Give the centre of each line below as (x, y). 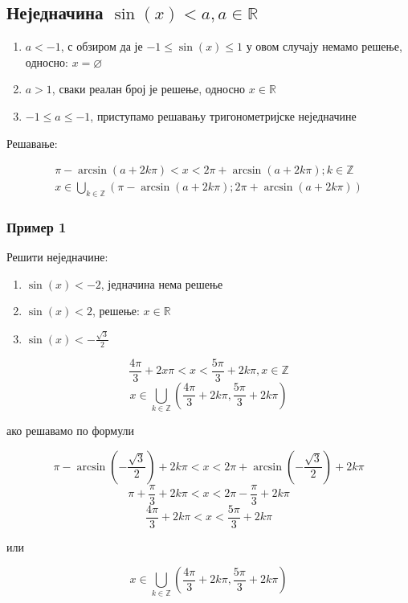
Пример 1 (37, 226)
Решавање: (32, 143)
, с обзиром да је (102, 46)
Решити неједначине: (57, 257)
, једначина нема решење (162, 283)
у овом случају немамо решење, (324, 46)
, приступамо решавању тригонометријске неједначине (223, 115)
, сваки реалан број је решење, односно (149, 89)
